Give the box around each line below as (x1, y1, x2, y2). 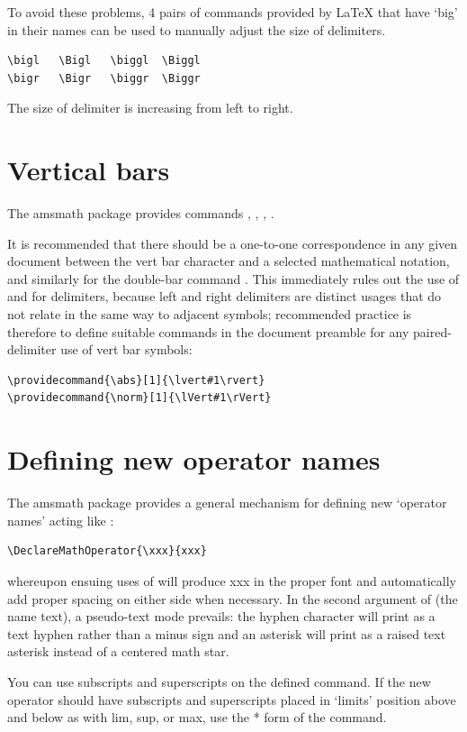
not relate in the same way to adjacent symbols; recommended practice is (7, 305, 412, 324)
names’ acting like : (7, 510, 114, 529)
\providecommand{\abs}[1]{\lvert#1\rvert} (7, 373, 265, 387)
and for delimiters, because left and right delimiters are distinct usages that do (7, 287, 442, 306)
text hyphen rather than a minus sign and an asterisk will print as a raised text (7, 624, 446, 643)
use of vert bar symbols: (60, 340, 193, 359)
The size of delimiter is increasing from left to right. (7, 98, 293, 117)
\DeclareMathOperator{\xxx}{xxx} (7, 544, 207, 558)
